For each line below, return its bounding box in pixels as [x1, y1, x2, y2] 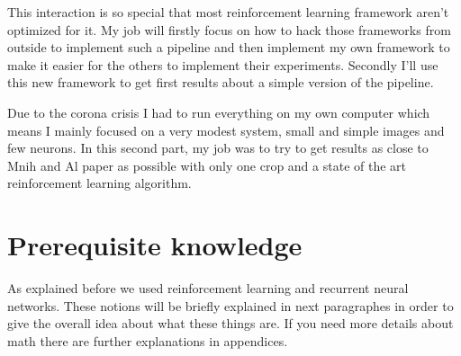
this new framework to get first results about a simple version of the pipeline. [7, 73, 434, 92]
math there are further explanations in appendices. [7, 331, 288, 350]
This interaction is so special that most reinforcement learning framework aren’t [7, 3, 449, 21]
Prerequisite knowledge [7, 227, 303, 263]
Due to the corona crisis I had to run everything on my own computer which [7, 102, 430, 121]
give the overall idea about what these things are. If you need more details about [7, 314, 454, 333]
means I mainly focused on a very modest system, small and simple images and [7, 120, 445, 139]
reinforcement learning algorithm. [7, 174, 192, 192]
